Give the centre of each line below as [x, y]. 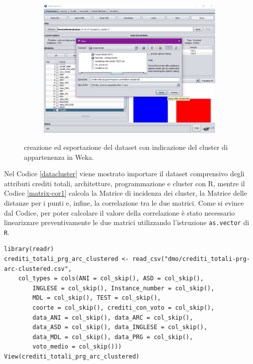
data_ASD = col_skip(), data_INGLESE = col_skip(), [120, 327]
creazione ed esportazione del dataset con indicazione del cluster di [126, 147]
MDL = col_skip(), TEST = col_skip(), [97, 298]
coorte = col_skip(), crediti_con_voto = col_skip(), [124, 307]
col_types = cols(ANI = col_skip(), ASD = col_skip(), [111, 279]
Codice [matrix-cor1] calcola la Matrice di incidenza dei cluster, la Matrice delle [126, 193]
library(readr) [29, 249]
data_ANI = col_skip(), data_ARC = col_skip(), [113, 317]
